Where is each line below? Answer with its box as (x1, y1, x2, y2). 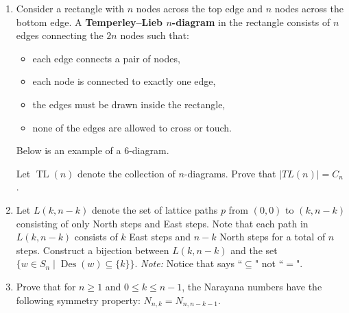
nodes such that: (120, 28, 189, 42)
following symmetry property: (16, 292, 141, 307)
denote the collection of (77, 166, 176, 180)
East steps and (129, 229, 191, 244)
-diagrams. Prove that (184, 166, 276, 180)
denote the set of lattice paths (91, 202, 218, 216)
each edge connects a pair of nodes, (32, 51, 180, 65)
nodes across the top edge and (136, 1, 263, 15)
